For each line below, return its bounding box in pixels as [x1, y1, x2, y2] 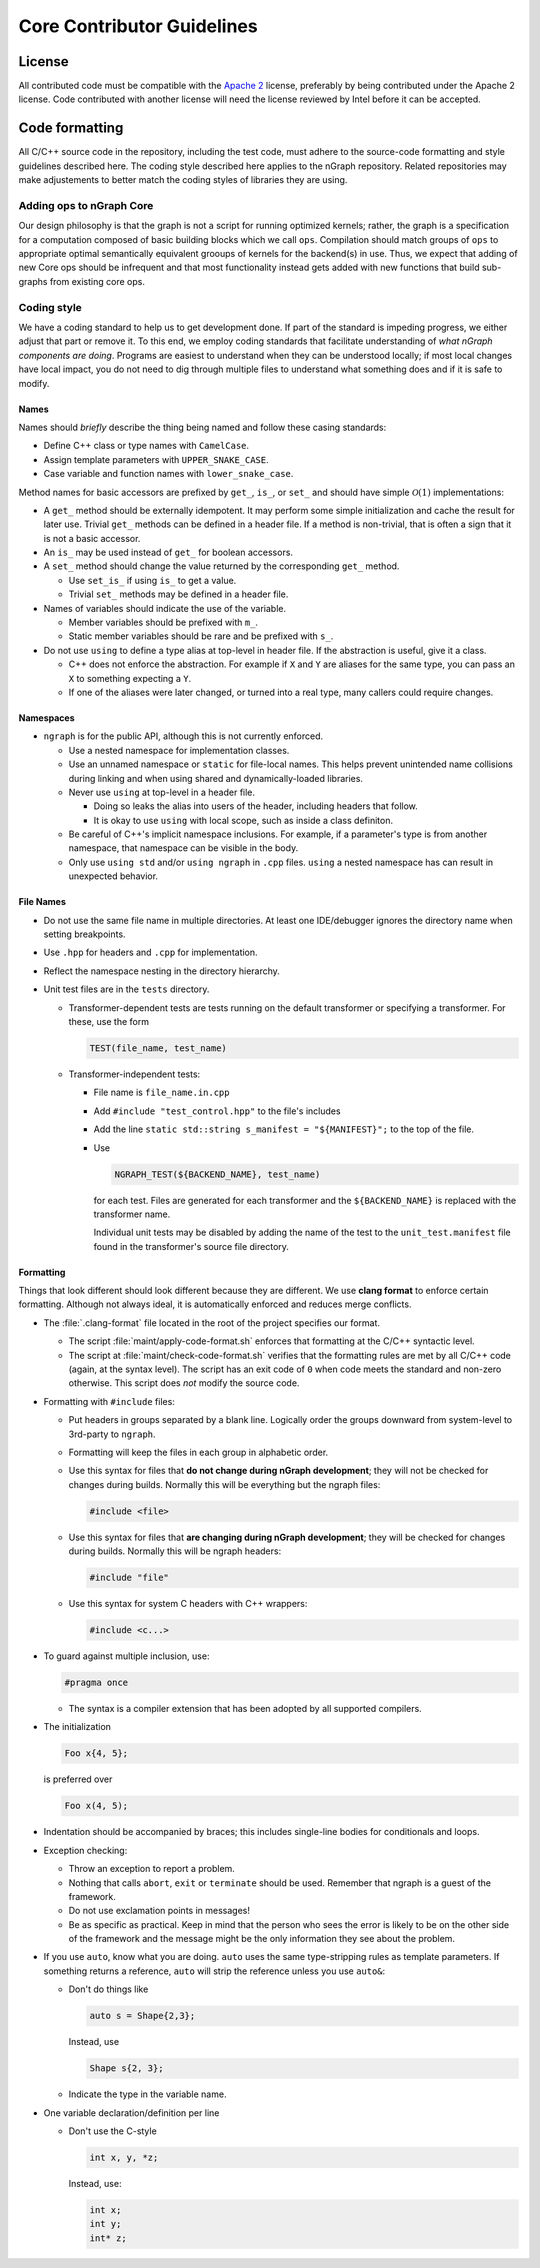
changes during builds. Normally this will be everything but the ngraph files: [68, 1478, 381, 1490]
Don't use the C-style [68, 2125, 157, 2137]
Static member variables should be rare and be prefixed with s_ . [68, 630, 334, 642]
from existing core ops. [49, 275, 145, 287]
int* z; [89, 2232, 127, 2244]
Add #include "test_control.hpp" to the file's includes [93, 1105, 341, 1117]
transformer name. [93, 1208, 171, 1220]
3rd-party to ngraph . [68, 1428, 156, 1440]
